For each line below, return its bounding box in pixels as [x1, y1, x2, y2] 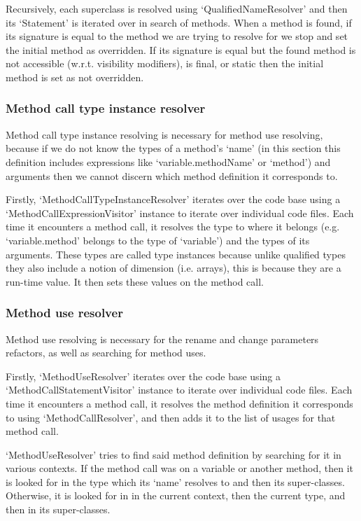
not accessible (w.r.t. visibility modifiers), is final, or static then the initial [6, 56, 324, 71]
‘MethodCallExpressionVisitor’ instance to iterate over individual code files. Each [6, 205, 354, 220]
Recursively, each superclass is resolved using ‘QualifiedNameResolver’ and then [6, 1, 348, 15]
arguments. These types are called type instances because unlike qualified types [6, 246, 346, 261]
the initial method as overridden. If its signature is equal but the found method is [6, 42, 356, 57]
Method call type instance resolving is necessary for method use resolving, [6, 127, 323, 141]
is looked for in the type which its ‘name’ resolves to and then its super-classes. [6, 474, 345, 489]
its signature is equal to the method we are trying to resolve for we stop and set [6, 29, 348, 43]
